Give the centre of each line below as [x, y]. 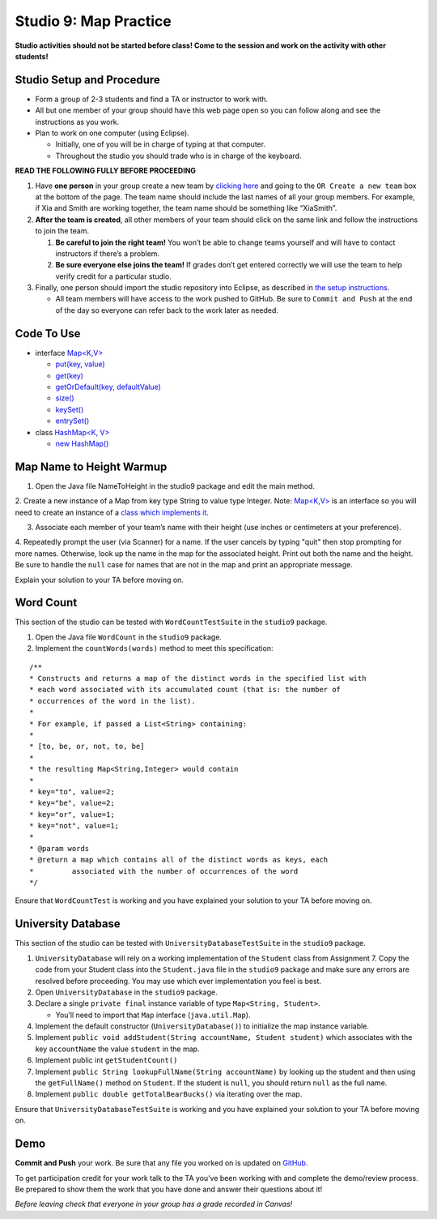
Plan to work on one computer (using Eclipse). [112, 133]
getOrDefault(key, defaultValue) [108, 387]
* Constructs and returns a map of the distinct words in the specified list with [198, 678]
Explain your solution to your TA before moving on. [99, 580]
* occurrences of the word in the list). [112, 701]
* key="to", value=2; [72, 791]
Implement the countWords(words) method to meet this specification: [154, 648]
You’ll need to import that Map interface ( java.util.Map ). [153, 1015]
